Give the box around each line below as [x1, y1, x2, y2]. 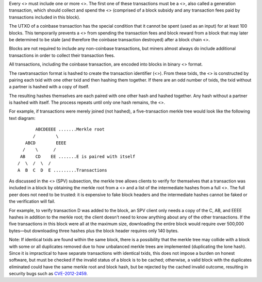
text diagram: [9, 115, 36, 121]
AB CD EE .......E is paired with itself [20, 153, 135, 159]
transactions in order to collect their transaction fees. [9, 52, 115, 58]
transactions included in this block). [9, 14, 81, 20]
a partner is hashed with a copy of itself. [9, 84, 89, 90]
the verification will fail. [9, 199, 55, 204]
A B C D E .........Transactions [17, 167, 108, 173]
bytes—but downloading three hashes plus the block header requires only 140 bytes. [9, 228, 179, 233]
